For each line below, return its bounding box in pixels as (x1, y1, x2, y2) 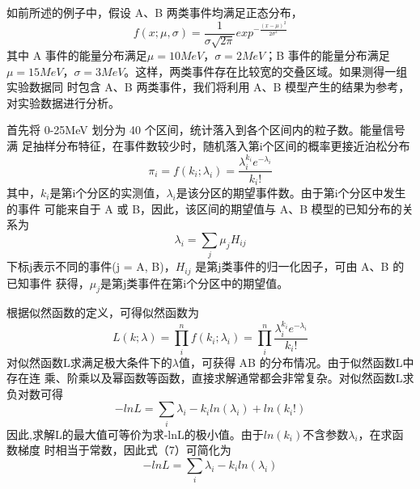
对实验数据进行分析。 (6, 94, 120, 111)
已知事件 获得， (6, 274, 90, 291)
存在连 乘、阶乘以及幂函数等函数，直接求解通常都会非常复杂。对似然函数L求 (6, 369, 414, 386)
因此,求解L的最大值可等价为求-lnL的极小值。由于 (6, 425, 264, 442)
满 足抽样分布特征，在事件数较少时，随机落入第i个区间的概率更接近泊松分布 (6, 137, 410, 154)
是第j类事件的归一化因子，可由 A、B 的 (195, 258, 405, 275)
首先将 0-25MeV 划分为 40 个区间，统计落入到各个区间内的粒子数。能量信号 (6, 121, 405, 138)
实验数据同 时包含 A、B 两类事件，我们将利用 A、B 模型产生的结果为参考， (6, 78, 410, 95)
